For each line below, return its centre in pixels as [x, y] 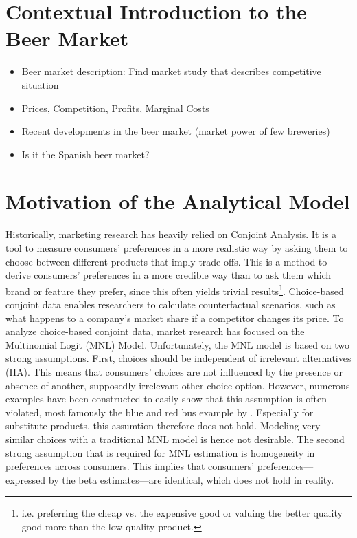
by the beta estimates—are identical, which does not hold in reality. [191, 479]
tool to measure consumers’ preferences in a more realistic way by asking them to [177, 248]
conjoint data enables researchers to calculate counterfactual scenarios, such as [171, 304]
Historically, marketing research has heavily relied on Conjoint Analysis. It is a [171, 234]
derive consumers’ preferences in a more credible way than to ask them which [169, 275]
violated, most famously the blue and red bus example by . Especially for [160, 412]
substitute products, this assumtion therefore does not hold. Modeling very [163, 426]
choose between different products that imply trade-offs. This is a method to [166, 261]
